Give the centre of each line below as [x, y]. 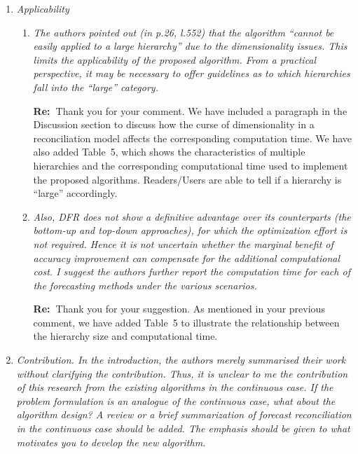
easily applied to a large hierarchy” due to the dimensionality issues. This [190, 46]
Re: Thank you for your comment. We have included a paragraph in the [190, 110]
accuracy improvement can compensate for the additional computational [187, 257]
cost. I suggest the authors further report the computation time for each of [192, 271]
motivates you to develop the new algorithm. [111, 442]
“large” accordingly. [75, 193]
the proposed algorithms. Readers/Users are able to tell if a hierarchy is [187, 179]
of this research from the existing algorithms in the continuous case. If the [175, 387]
